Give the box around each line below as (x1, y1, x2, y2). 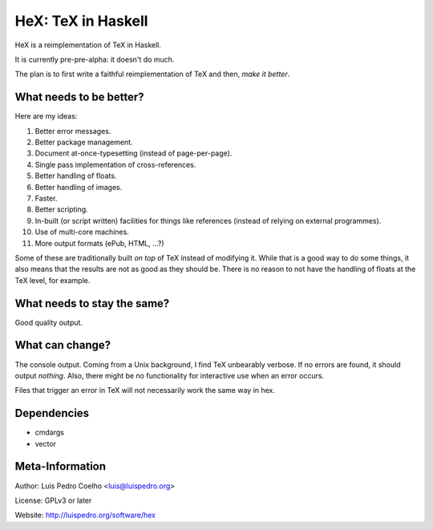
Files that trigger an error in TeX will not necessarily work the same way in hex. (14, 386, 276, 395)
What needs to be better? (14, 91, 144, 104)
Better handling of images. (34, 182, 123, 192)
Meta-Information (14, 459, 107, 473)
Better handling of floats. (34, 171, 117, 180)
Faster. (34, 193, 58, 203)
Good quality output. (14, 318, 83, 327)
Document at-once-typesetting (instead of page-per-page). (34, 148, 233, 158)
